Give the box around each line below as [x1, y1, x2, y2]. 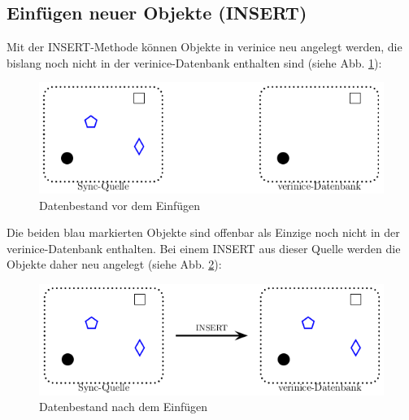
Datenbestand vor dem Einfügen [39, 196, 201, 213]
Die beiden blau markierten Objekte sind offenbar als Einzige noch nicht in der [7, 224, 400, 241]
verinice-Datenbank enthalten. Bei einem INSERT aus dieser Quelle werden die [7, 239, 401, 256]
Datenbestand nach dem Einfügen [39, 398, 207, 415]
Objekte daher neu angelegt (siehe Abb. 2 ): [7, 256, 222, 273]
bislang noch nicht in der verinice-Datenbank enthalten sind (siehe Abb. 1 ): [7, 54, 382, 71]
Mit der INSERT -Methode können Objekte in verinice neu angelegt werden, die [7, 38, 402, 55]
